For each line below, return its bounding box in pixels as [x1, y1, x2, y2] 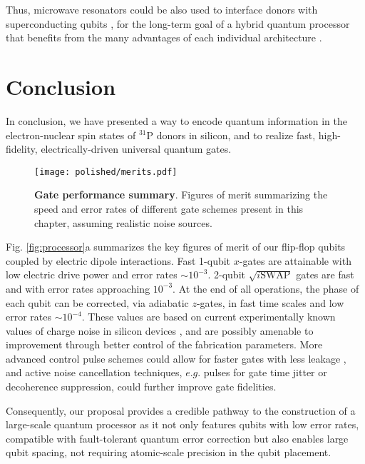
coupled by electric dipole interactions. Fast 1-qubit [6, 253, 231, 268]
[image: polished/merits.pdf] [34, 166, 178, 177]
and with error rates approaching [6, 281, 150, 296]
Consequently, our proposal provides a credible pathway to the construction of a [6, 403, 356, 418]
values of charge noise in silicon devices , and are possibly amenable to [6, 323, 314, 338]
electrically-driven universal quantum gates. [41, 141, 232, 156]
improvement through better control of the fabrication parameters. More [6, 337, 323, 352]
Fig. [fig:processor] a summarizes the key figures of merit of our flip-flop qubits [6, 239, 346, 254]
